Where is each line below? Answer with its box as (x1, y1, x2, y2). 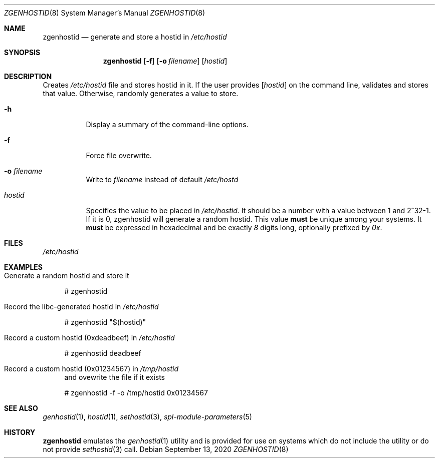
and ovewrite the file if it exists (64, 373, 165, 381)
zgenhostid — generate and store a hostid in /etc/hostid (43, 33, 227, 41)
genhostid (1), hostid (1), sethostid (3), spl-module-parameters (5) (43, 412, 252, 421)
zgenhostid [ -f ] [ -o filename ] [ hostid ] (103, 57, 228, 65)
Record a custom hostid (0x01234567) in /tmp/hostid (4, 364, 179, 373)
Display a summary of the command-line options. (86, 120, 249, 129)
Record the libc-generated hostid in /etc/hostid (4, 302, 159, 311)
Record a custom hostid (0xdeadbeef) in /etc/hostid (4, 333, 175, 342)
